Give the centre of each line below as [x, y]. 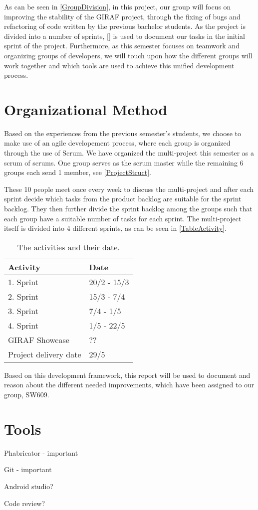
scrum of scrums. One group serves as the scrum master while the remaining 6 [124, 162]
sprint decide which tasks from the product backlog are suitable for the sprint [123, 199]
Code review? [25, 503]
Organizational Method [86, 109]
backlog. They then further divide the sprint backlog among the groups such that [128, 209]
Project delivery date [45, 354]
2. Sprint [23, 296]
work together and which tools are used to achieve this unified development [119, 65]
